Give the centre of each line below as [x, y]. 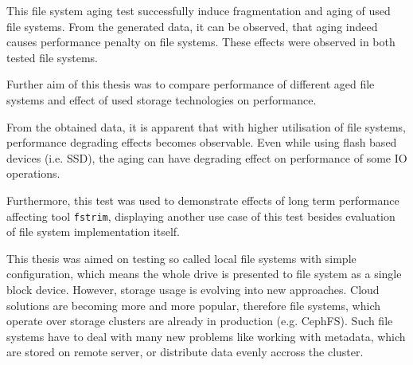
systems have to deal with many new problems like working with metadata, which [206, 336]
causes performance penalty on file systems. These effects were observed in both [201, 42]
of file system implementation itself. [93, 232]
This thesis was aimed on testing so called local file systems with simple [181, 258]
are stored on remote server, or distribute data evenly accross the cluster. [185, 352]
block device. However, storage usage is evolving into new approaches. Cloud [193, 289]
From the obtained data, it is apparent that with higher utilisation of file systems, [206, 126]
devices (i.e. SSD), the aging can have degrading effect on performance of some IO [207, 157]
